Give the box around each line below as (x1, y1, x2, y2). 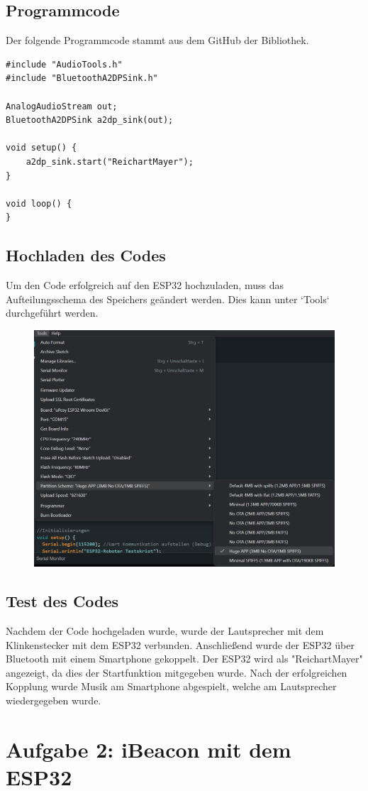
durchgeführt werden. (6, 305, 99, 320)
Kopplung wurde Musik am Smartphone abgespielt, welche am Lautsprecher (6, 679, 337, 694)
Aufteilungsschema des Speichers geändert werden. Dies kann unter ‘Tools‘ (6, 291, 330, 306)
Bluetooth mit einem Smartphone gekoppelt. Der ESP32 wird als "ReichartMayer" (6, 651, 363, 666)
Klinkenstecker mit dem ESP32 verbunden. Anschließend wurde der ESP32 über (6, 637, 355, 652)
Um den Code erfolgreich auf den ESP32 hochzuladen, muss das (6, 278, 284, 293)
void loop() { (6, 198, 72, 209)
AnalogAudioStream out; (6, 101, 118, 111)
